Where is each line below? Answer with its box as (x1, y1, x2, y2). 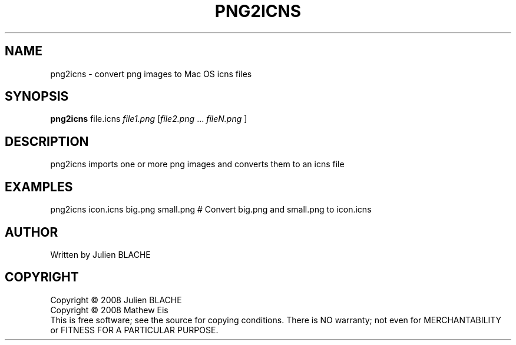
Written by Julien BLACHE (50, 249, 151, 260)
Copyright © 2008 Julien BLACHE (50, 294, 182, 305)
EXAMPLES (5, 179, 73, 194)
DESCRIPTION (5, 134, 89, 149)
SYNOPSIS (5, 89, 69, 104)
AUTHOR (5, 224, 58, 240)
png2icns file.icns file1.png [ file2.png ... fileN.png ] (50, 114, 247, 124)
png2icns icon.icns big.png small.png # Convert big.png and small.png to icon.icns (50, 204, 372, 215)
